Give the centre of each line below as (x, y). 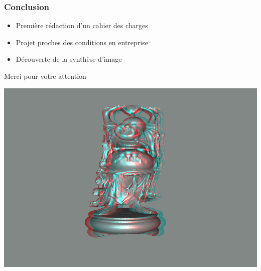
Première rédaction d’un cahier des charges (82, 25)
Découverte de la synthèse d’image (69, 59)
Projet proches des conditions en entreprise (82, 42)
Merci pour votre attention (45, 76)
